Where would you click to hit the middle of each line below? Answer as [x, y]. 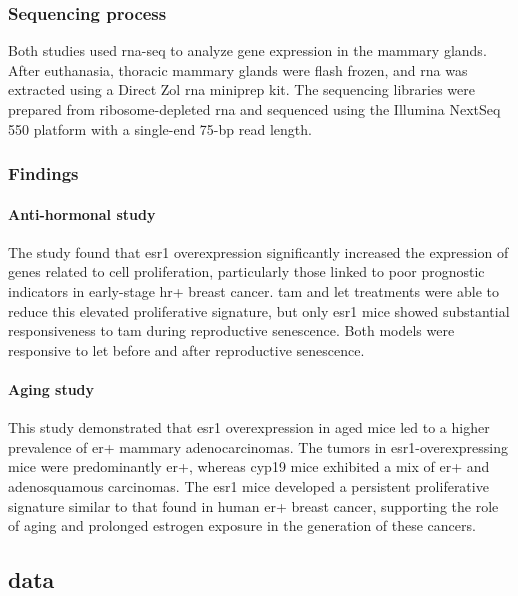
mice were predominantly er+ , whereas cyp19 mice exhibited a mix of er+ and [249, 466]
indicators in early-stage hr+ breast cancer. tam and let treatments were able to [253, 291]
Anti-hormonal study [82, 213]
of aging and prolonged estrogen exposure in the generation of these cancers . [242, 525]
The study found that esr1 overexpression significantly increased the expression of [258, 251]
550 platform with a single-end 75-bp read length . [160, 128]
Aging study [51, 388]
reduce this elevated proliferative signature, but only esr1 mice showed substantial [259, 310]
